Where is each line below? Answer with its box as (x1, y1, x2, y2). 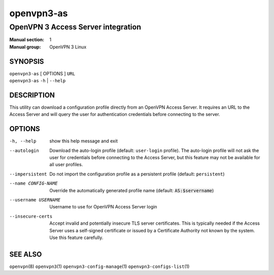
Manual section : (9, 37, 45, 43)
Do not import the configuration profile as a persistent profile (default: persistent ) (49, 171, 225, 177)
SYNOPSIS (9, 57, 44, 66)
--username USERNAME (9, 197, 61, 203)
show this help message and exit (49, 138, 118, 144)
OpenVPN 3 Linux (49, 44, 87, 50)
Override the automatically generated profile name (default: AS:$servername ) (49, 187, 214, 193)
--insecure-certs (9, 213, 53, 219)
